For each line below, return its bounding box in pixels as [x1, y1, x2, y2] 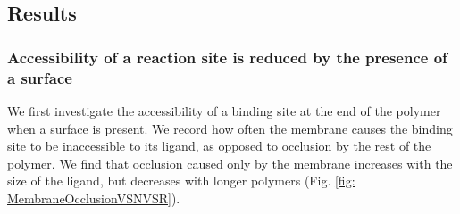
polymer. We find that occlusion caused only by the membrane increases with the [7, 153, 453, 172]
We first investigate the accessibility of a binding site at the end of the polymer [7, 101, 441, 119]
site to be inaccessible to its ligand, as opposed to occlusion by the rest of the [7, 136, 431, 155]
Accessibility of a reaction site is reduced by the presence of [7, 45, 447, 68]
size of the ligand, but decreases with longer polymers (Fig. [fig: [7, 171, 355, 190]
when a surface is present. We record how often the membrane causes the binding [7, 119, 453, 137]
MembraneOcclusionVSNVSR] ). [7, 188, 180, 207]
